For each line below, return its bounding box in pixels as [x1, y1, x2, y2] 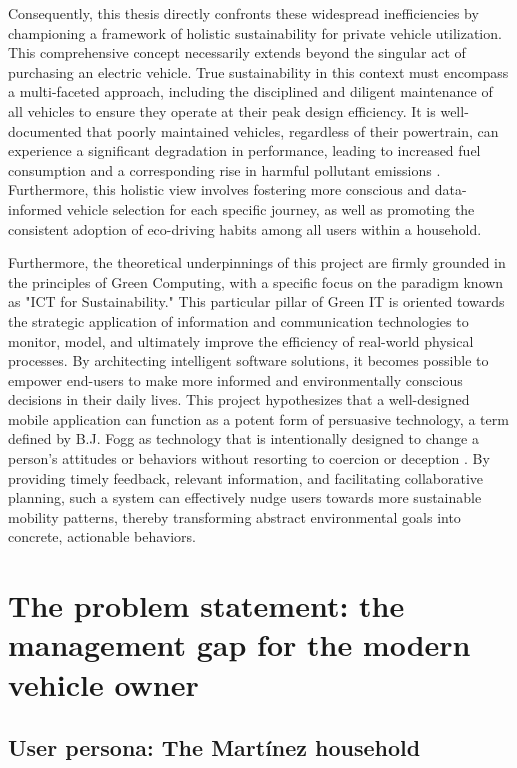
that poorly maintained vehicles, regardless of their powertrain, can [86, 120, 499, 141]
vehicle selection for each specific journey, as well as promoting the [66, 198, 475, 219]
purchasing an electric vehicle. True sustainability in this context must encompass [8, 61, 509, 82]
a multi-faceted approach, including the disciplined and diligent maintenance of [8, 81, 493, 102]
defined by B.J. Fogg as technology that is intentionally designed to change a [8, 428, 479, 449]
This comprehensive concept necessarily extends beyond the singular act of [8, 42, 466, 63]
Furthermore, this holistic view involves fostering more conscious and [8, 179, 431, 200]
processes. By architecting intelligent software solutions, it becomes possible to [8, 350, 489, 371]
